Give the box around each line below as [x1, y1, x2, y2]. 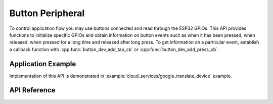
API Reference [9, 86, 56, 94]
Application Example [9, 60, 76, 68]
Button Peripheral [9, 8, 85, 19]
